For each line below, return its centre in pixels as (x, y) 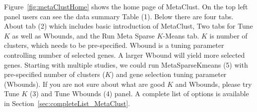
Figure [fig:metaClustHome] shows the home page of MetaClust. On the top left (126, 6)
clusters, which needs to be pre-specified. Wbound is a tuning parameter (114, 45)
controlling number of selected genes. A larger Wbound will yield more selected (125, 55)
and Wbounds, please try (214, 84)
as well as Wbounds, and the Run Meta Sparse (83, 35)
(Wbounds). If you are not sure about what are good (85, 84)
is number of (228, 35)
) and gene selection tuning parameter (169, 74)
